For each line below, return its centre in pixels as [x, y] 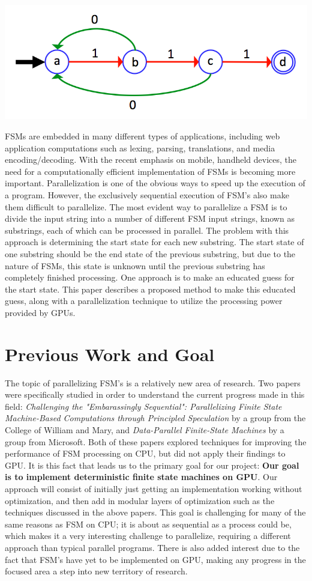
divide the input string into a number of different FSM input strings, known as [150, 218]
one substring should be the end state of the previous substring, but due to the [150, 254]
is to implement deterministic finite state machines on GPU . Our [141, 477]
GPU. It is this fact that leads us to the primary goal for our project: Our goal [152, 465]
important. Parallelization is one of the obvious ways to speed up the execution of [155, 183]
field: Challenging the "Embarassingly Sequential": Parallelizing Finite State [143, 406]
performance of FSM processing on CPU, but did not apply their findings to [145, 453]
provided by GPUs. [40, 312]
